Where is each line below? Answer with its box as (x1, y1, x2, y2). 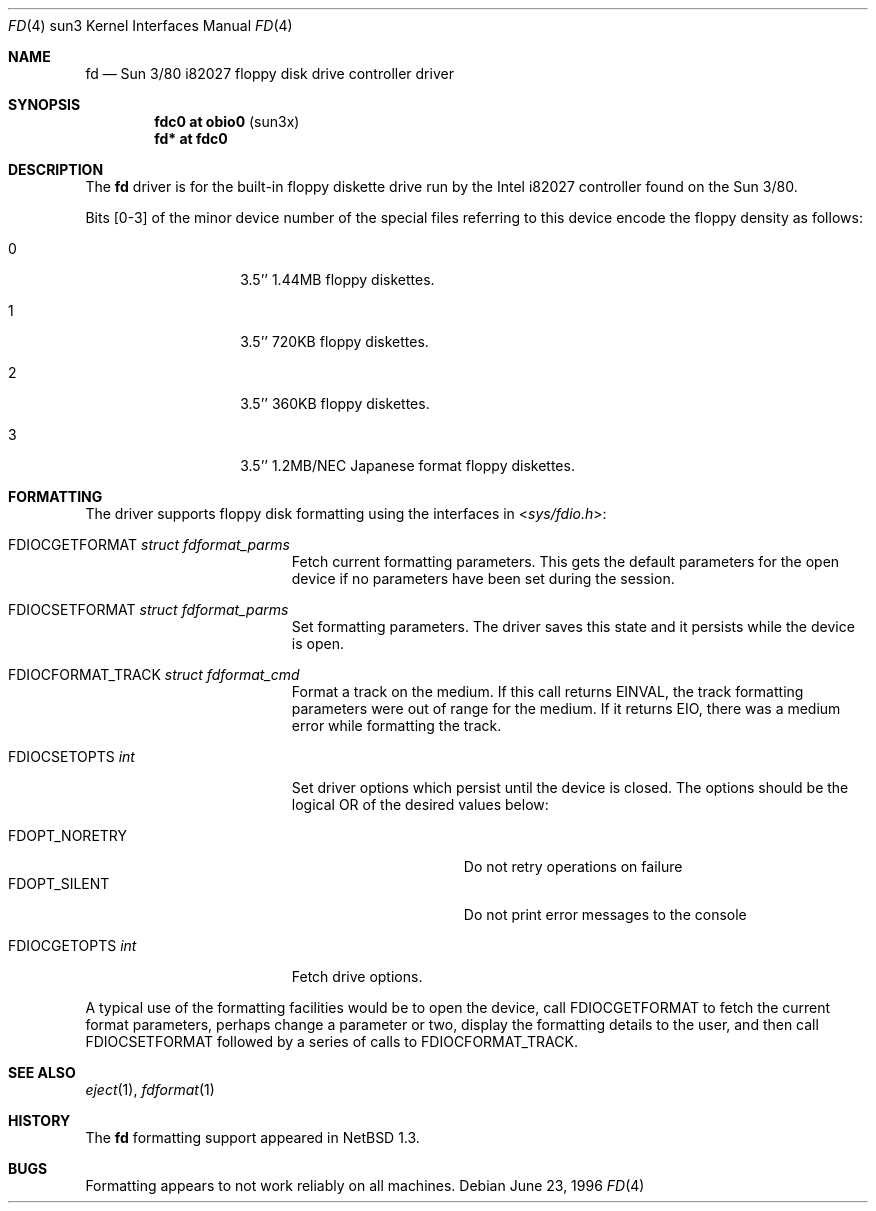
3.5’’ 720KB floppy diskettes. (240, 333, 429, 350)
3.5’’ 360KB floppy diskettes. (240, 395, 430, 412)
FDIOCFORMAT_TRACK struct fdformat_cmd (8, 666, 300, 683)
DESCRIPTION (8, 161, 104, 178)
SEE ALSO (8, 1064, 76, 1081)
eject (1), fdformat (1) (85, 1081, 215, 1098)
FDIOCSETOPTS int (8, 748, 135, 765)
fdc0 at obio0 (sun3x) (154, 113, 300, 130)
